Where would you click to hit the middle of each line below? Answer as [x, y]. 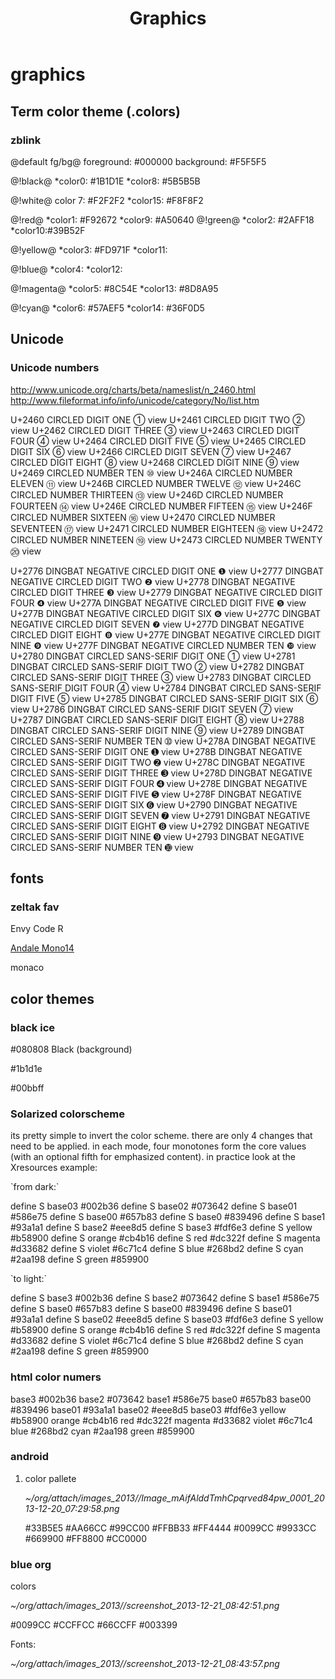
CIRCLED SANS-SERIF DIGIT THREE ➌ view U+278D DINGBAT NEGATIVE [161, 773]
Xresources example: [54, 1168]
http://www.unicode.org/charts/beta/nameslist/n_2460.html [133, 389]
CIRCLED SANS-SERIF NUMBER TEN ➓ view [102, 847]
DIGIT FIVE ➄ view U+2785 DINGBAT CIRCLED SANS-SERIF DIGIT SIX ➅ [164, 698]
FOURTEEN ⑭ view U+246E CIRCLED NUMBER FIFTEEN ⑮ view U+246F [161, 506]
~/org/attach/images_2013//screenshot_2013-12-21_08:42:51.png [145, 1606]
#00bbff [27, 1088]
